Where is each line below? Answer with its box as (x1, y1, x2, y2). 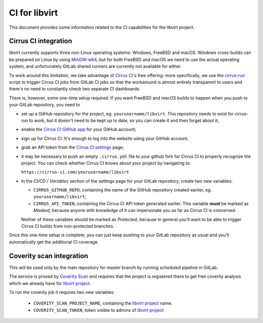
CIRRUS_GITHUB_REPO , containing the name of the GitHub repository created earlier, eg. (33, 187, 212, 193)
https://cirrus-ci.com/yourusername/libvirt (21, 170, 130, 175)
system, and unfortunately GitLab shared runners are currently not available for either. (9, 63, 182, 69)
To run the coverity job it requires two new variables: (9, 289, 115, 295)
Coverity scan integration (9, 251, 89, 260)
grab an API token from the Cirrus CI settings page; (21, 144, 124, 151)
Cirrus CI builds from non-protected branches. (21, 223, 114, 229)
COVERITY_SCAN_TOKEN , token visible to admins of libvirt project (33, 307, 164, 313)
